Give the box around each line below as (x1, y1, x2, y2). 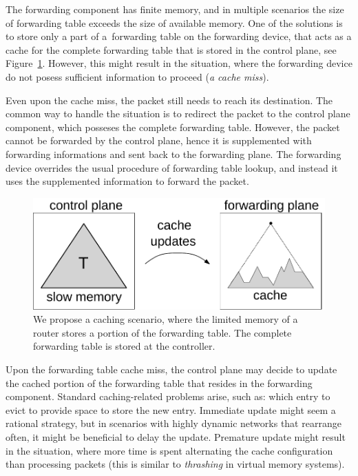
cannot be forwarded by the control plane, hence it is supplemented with (6, 133, 312, 148)
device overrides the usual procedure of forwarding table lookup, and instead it (6, 160, 338, 175)
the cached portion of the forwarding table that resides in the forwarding (6, 375, 313, 390)
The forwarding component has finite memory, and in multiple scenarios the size (6, 2, 344, 16)
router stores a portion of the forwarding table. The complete (33, 325, 292, 339)
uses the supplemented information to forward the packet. (6, 174, 249, 188)
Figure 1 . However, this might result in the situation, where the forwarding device (6, 56, 352, 70)
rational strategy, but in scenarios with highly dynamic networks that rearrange (6, 416, 341, 430)
